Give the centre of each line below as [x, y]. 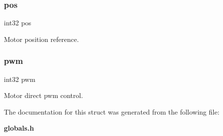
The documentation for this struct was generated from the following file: [112, 111]
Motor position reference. [41, 39]
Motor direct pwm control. [44, 95]
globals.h [19, 128]
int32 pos [18, 23]
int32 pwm [20, 79]
